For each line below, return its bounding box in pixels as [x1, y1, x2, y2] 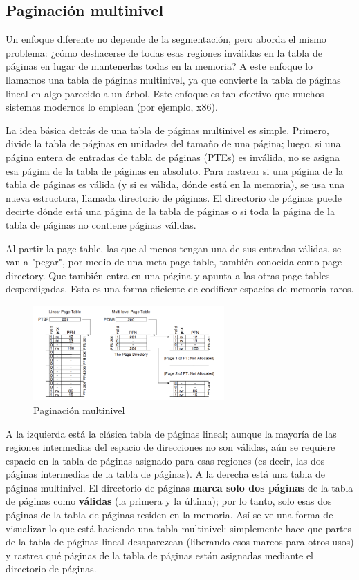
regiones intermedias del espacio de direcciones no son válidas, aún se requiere [6, 440, 335, 454]
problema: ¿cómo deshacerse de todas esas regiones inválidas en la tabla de [6, 45, 322, 59]
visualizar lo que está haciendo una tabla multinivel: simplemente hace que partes [6, 521, 352, 535]
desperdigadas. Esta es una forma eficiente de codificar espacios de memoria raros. [6, 281, 354, 296]
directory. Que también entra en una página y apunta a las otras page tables [6, 268, 330, 282]
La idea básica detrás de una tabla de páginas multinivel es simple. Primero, [6, 122, 329, 137]
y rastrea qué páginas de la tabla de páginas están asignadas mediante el [6, 548, 314, 562]
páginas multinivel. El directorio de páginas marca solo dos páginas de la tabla [6, 480, 353, 494]
